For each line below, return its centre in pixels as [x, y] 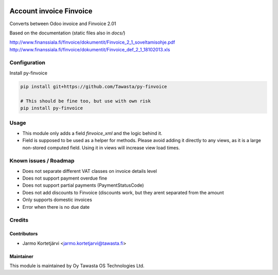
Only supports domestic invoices [57, 200]
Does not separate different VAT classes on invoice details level [90, 171]
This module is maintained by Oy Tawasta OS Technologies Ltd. [77, 266]
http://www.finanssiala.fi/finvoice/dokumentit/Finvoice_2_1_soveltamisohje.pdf [92, 42]
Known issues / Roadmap [42, 161]
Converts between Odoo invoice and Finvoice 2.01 [63, 24]
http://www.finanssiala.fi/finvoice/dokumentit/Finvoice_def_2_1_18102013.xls [90, 49]
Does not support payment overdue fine [65, 178]
